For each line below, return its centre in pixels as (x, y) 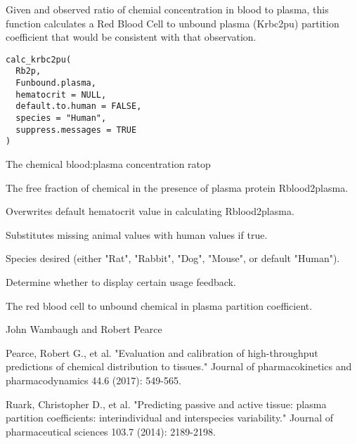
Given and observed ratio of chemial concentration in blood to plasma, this (167, 9)
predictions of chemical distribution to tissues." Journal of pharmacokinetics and (179, 366)
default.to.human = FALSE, (79, 106)
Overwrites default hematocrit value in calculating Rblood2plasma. (150, 211)
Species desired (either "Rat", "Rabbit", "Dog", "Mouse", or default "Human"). (173, 258)
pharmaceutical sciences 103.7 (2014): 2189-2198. (111, 431)
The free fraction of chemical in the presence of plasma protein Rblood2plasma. (177, 187)
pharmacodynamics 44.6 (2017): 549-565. (93, 380)
